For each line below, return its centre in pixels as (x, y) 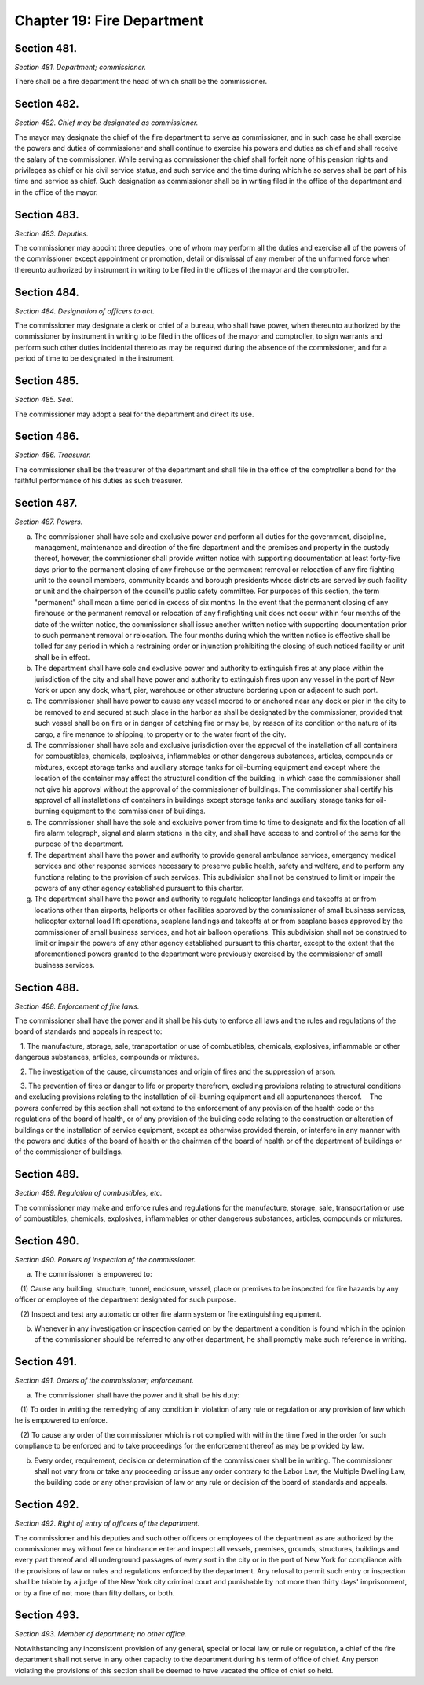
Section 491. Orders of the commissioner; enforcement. (104, 1381)
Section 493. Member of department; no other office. (101, 1634)
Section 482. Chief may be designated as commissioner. (106, 123)
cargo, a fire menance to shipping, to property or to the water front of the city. (160, 734)
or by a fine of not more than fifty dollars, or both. (95, 1593)
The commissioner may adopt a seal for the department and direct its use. (134, 414)
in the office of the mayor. (56, 192)
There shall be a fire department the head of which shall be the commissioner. (141, 82)
